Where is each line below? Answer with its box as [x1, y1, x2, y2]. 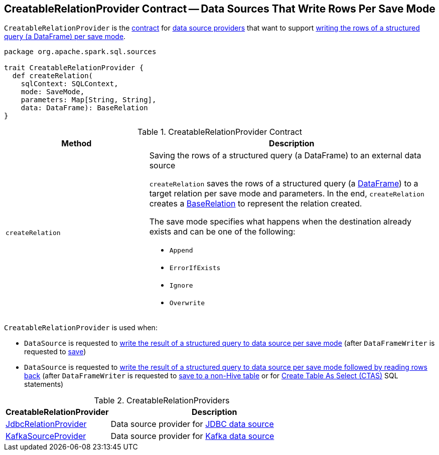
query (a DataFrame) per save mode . [4, 32, 126, 41]
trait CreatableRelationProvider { [4, 64, 144, 72]
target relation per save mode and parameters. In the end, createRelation [149, 188, 424, 199]
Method [61, 138, 92, 149]
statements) [24, 380, 64, 389]
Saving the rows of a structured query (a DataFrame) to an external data [149, 150, 421, 161]
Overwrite [169, 299, 205, 307]
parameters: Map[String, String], [21, 96, 157, 104]
